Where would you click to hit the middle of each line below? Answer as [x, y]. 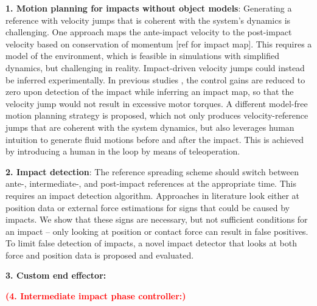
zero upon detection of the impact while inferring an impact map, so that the [150, 92]
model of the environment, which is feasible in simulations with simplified [142, 56]
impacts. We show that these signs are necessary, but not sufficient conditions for [157, 219]
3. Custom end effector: [56, 275]
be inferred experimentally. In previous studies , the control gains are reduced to [155, 79]
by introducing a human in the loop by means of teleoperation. [123, 151]
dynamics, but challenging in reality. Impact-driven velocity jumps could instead [155, 67]
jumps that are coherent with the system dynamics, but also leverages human [150, 127]
